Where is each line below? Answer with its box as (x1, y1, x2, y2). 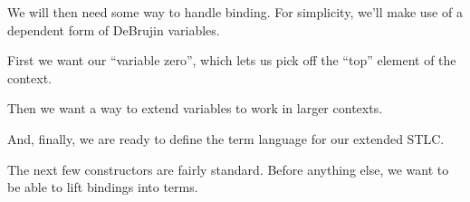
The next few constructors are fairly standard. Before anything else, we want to (7, 159, 449, 178)
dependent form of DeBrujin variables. (7, 20, 220, 39)
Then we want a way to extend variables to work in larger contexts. (7, 99, 383, 118)
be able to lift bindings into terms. (7, 178, 198, 197)
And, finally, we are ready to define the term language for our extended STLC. (7, 129, 445, 148)
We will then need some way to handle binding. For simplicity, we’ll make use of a (7, 3, 463, 21)
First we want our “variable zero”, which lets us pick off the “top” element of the (7, 51, 456, 70)
